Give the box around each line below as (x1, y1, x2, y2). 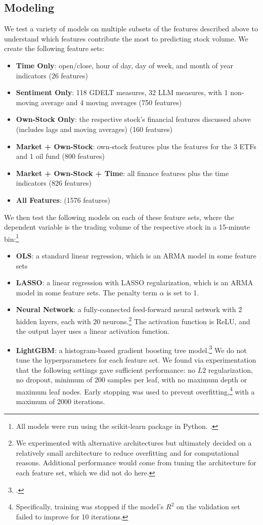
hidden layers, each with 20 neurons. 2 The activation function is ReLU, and (16, 314, 250, 326)
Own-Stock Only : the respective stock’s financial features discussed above (16, 114, 251, 124)
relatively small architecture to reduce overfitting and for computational (16, 447, 239, 458)
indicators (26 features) (16, 70, 88, 80)
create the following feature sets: (4, 43, 105, 54)
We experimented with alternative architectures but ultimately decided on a (16, 438, 252, 448)
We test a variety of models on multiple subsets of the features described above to (4, 23, 258, 34)
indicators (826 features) (16, 178, 92, 188)
